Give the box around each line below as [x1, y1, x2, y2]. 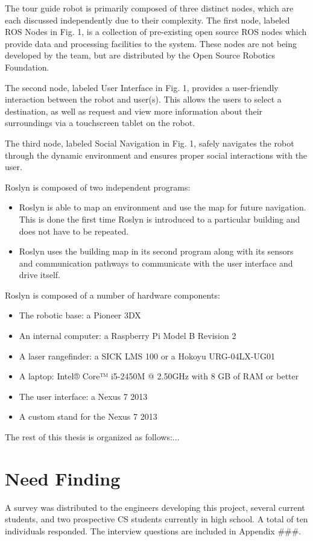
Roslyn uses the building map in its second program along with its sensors [19, 245, 294, 258]
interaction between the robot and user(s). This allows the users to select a [5, 93, 282, 106]
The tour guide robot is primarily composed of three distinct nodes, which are [5, 2, 294, 14]
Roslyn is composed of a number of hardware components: [5, 288, 220, 301]
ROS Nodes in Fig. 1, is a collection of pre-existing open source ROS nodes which [5, 25, 307, 38]
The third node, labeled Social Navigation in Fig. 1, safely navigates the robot [5, 136, 294, 149]
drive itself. [19, 268, 60, 281]
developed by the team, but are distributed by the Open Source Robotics [5, 49, 276, 62]
